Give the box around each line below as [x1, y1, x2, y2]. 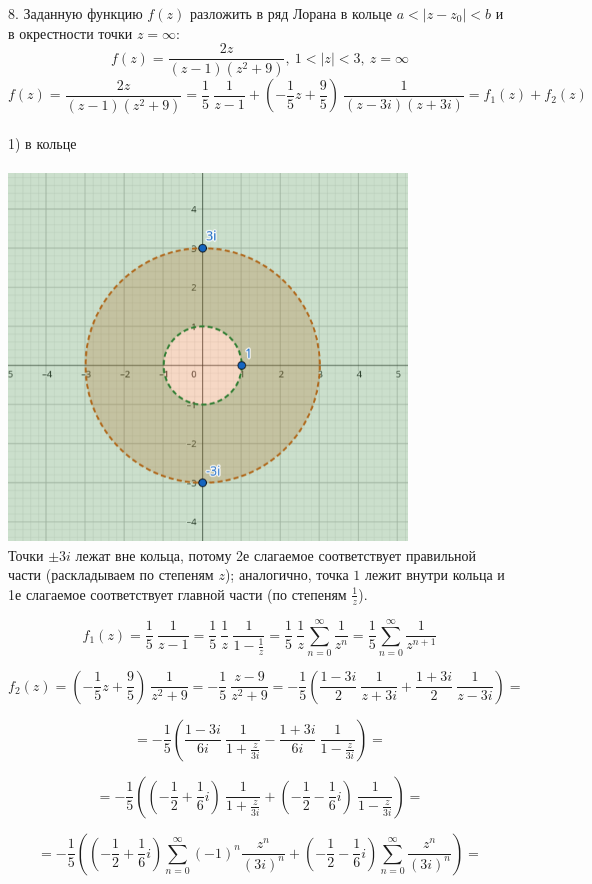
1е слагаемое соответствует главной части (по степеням [8, 583, 347, 604]
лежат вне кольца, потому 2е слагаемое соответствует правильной [75, 544, 477, 565]
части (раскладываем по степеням [8, 564, 214, 585]
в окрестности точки [8, 22, 133, 43]
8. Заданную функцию [8, 3, 143, 23]
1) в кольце [8, 133, 77, 154]
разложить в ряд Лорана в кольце [189, 3, 393, 23]
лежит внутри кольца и [365, 564, 505, 585]
